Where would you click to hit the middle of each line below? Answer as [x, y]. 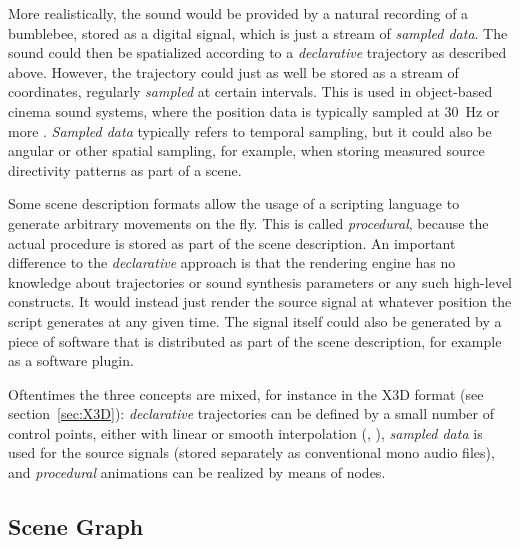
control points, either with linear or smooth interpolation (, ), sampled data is [245, 432]
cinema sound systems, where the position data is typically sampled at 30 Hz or [254, 110]
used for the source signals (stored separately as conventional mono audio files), [251, 452]
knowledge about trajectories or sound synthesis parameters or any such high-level [260, 281]
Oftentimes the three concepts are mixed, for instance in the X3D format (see [246, 393]
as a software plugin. [71, 360]
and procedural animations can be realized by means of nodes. [197, 472]
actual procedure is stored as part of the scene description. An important [232, 242]
